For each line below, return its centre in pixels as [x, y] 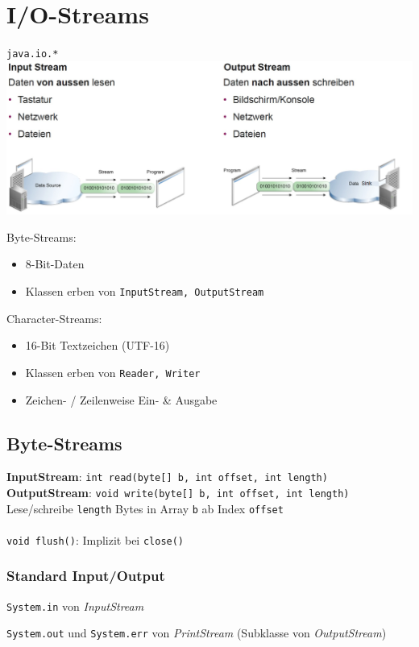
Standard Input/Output [86, 576]
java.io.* [33, 54]
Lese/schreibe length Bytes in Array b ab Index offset [145, 508]
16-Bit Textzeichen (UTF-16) [97, 345]
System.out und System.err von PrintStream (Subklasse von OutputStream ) [197, 633]
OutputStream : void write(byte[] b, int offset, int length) [178, 492]
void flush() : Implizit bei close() [95, 539]
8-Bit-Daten [55, 264]
